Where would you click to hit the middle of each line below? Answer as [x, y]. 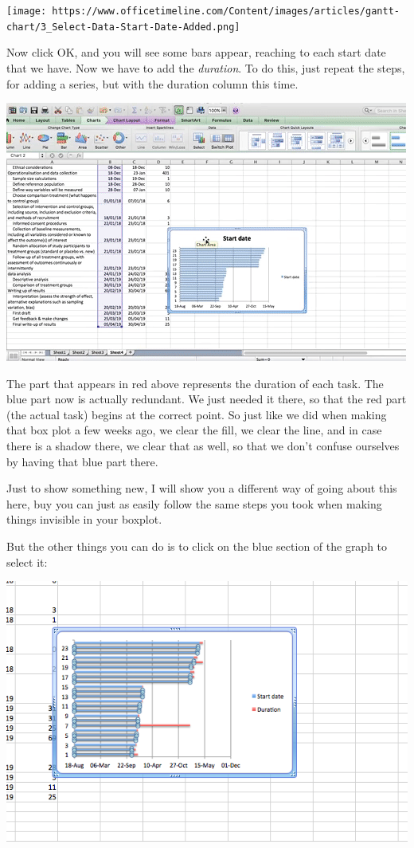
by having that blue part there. [82, 461]
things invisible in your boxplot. [84, 519]
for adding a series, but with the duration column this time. [152, 83]
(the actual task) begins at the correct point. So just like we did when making [197, 414]
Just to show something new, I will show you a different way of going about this [202, 488]
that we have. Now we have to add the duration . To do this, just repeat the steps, [206, 67]
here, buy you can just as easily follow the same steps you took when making [194, 503]
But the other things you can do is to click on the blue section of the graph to [197, 546]
